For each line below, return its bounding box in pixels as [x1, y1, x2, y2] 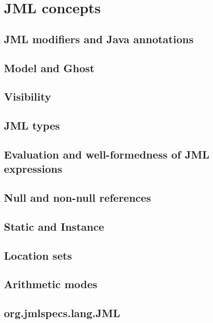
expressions [4, 161, 63, 176]
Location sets [4, 247, 72, 263]
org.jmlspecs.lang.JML [4, 305, 120, 321]
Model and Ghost [4, 60, 95, 75]
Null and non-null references [4, 190, 151, 205]
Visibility [4, 89, 51, 104]
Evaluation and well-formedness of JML [4, 146, 210, 161]
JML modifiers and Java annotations [4, 31, 194, 46]
